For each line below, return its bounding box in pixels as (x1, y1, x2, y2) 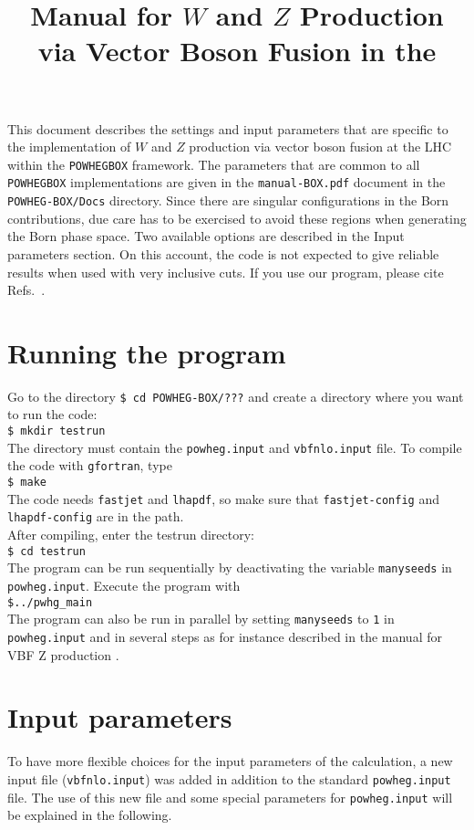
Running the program (7, 333, 286, 371)
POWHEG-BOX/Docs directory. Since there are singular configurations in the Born (7, 191, 449, 210)
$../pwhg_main (7, 595, 93, 609)
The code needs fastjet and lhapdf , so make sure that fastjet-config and (7, 489, 439, 508)
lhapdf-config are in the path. (7, 507, 184, 526)
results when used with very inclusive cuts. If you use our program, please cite (7, 262, 444, 281)
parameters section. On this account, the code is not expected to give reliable (7, 244, 439, 263)
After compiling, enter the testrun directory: (7, 525, 254, 543)
